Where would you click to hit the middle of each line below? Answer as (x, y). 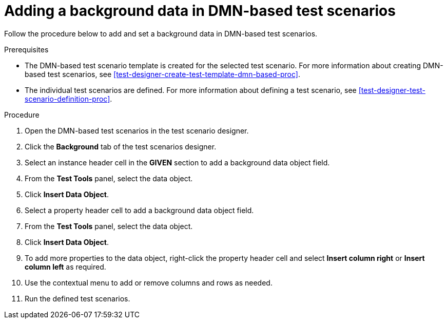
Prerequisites (26, 49)
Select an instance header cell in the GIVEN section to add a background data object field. (177, 162)
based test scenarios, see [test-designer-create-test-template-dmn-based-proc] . (162, 74)
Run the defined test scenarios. (77, 298)
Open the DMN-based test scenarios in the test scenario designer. (137, 130)
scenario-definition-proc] (67, 99)
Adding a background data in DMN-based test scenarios (200, 11)
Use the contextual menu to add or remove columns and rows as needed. (149, 282)
